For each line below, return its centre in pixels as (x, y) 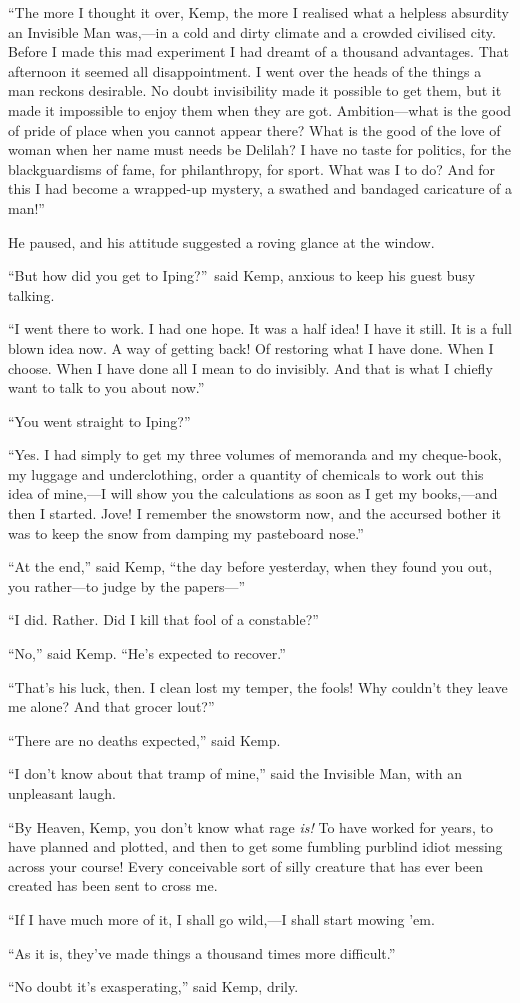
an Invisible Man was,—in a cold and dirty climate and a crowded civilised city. (252, 31)
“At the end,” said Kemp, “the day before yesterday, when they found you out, (250, 566)
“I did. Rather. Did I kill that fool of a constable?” (163, 619)
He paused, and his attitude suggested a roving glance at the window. (221, 241)
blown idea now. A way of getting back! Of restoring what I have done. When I (251, 347)
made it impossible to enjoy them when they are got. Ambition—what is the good (260, 109)
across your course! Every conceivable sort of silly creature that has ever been (245, 865)
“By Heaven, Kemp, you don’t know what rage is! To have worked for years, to (250, 826)
